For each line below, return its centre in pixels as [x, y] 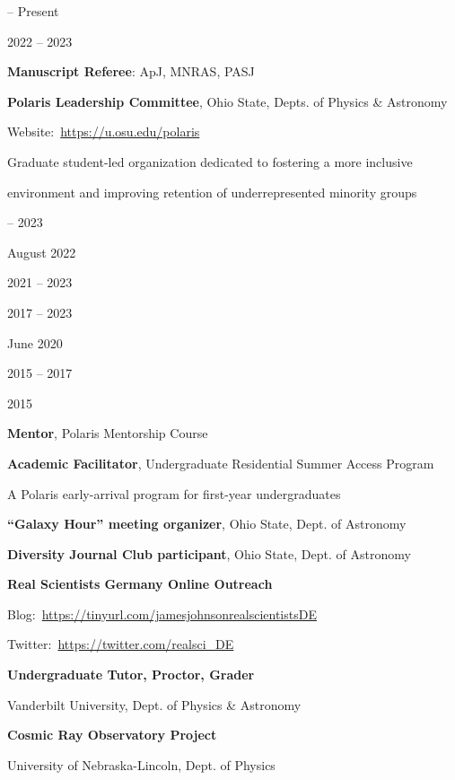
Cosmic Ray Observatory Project [112, 735]
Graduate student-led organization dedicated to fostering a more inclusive [210, 161]
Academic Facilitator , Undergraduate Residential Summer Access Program [221, 463]
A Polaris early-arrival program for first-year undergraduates [174, 493]
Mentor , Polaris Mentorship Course [108, 433]
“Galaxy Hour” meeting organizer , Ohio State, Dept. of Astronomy [207, 524]
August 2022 [42, 252]
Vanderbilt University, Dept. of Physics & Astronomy [154, 704]
